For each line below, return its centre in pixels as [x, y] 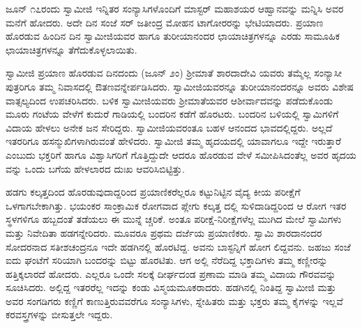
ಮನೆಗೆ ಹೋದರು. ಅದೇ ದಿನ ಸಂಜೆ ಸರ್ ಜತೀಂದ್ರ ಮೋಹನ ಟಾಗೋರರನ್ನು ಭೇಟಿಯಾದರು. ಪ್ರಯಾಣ [165, 22]
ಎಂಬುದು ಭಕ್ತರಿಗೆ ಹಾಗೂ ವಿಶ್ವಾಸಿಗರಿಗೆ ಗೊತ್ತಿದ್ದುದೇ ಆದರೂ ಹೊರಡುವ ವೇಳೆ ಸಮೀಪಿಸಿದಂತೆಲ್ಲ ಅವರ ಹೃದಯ [181, 154]
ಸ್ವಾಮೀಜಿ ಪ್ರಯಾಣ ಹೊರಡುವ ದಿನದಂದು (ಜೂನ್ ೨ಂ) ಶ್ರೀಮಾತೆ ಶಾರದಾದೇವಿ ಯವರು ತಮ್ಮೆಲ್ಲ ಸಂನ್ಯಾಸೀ [174, 73]
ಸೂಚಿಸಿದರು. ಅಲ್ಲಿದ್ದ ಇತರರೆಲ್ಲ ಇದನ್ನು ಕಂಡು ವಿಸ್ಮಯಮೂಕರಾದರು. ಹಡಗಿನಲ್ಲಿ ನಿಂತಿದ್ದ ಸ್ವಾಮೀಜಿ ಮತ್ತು [171, 287]
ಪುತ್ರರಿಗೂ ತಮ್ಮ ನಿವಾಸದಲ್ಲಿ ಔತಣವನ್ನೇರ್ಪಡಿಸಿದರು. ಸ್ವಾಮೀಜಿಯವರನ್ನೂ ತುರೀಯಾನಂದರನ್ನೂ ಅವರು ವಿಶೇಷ [180, 86]
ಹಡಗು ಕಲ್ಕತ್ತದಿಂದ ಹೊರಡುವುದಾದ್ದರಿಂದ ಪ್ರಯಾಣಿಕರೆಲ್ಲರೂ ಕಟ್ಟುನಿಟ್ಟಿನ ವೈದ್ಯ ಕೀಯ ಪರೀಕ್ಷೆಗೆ [153, 192]
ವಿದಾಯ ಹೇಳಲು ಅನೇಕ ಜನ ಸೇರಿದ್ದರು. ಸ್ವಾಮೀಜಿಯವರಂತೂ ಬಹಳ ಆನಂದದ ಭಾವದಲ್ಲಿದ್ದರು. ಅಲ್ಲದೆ [169, 127]
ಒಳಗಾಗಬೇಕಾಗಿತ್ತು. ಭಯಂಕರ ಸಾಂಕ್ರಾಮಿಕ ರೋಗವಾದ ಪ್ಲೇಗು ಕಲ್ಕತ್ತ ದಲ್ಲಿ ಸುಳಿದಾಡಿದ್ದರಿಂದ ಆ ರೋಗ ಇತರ [176, 205]
